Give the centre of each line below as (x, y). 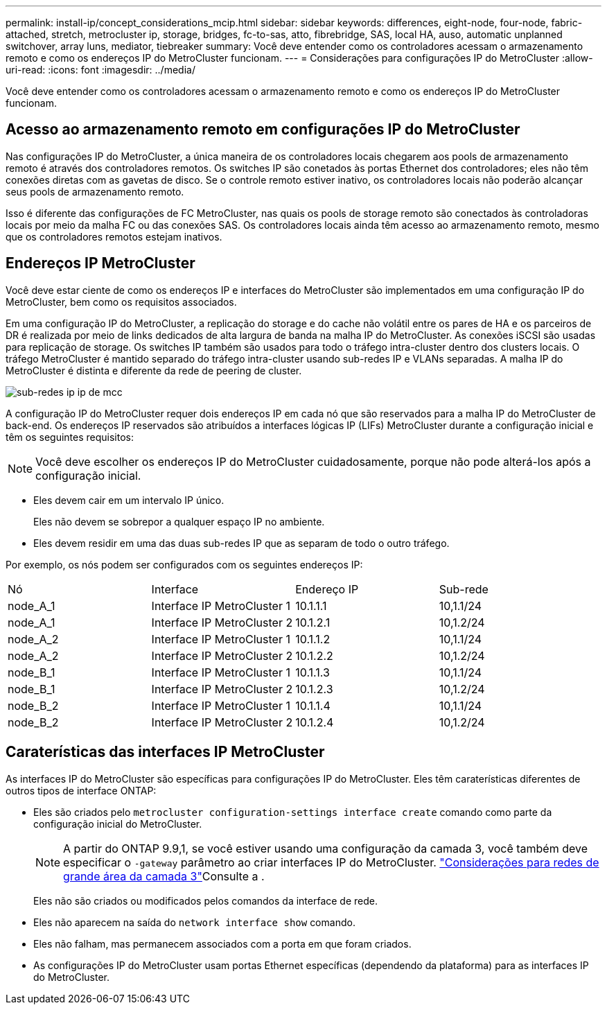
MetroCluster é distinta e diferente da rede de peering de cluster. (154, 370)
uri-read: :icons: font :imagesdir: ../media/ (100, 70)
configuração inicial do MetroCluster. (118, 824)
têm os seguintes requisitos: (70, 437)
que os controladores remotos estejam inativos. (114, 236)
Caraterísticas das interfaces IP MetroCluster (165, 752)
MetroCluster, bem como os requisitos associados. (121, 302)
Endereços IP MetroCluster (100, 263)
